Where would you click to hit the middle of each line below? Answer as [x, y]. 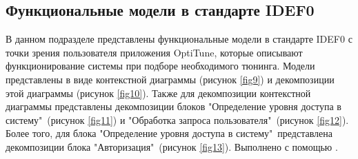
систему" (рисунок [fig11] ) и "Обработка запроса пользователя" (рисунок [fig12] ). [177, 119]
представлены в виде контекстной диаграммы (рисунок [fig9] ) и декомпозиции [170, 79]
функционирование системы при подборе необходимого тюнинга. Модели [160, 66]
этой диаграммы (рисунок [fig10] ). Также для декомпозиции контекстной [158, 93]
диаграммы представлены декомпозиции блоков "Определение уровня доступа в [173, 106]
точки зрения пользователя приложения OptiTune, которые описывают [154, 52]
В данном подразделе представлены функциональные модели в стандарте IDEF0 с [179, 39]
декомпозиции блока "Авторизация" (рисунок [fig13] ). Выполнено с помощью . [172, 146]
